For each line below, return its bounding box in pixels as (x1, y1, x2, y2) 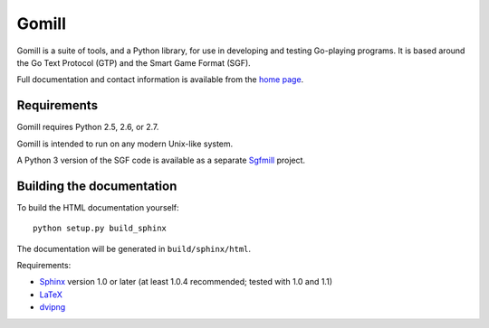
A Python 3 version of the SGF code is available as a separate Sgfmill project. (16, 155, 306, 166)
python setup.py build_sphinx (33, 223, 168, 234)
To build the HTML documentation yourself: (16, 201, 180, 212)
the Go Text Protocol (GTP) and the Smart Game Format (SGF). (16, 57, 251, 68)
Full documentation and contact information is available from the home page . (16, 74, 304, 85)
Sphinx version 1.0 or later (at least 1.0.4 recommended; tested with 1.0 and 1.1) (39, 276, 332, 287)
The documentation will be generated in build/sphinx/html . (16, 243, 252, 254)
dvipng (39, 302, 66, 313)
